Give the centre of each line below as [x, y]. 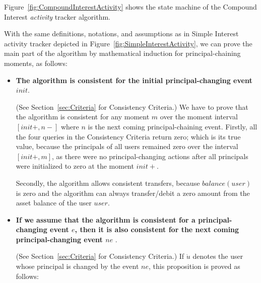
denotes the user [218, 256]
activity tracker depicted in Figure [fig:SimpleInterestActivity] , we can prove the [128, 43]
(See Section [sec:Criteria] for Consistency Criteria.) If [100, 256]
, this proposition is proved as [194, 266]
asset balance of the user [54, 203]
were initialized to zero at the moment [75, 166]
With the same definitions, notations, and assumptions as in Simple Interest [121, 33]
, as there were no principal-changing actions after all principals [150, 156]
